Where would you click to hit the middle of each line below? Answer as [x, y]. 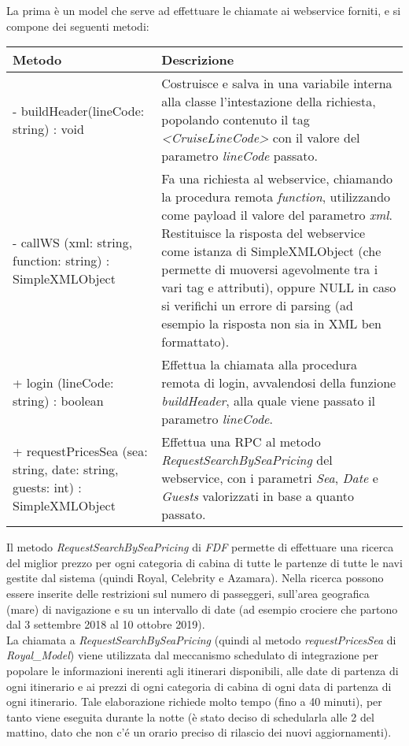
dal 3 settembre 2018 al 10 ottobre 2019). [106, 624]
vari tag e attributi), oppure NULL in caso [279, 288]
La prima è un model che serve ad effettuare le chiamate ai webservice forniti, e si [204, 10]
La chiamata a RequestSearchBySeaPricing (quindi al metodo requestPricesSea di [201, 639]
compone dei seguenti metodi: [78, 26]
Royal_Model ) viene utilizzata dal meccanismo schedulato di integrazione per [192, 655]
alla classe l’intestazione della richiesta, [269, 102]
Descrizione [198, 60]
